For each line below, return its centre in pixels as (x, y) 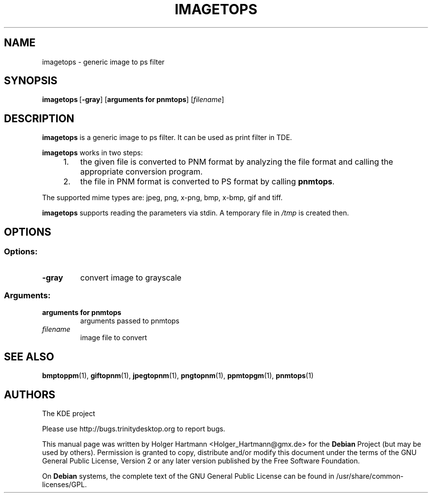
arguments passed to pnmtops (130, 321)
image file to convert (114, 338)
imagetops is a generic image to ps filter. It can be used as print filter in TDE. (167, 138)
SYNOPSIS (31, 81)
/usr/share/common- (370, 476)
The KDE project (69, 413)
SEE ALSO (29, 356)
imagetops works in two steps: (92, 153)
